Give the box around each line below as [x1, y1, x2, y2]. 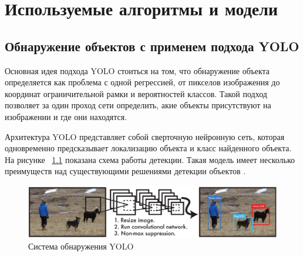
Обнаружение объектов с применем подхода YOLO [5, 36, 299, 55]
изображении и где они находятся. [5, 110, 127, 122]
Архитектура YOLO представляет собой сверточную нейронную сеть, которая [5, 130, 285, 142]
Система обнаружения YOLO [28, 240, 134, 252]
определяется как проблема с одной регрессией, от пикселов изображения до [5, 76, 280, 88]
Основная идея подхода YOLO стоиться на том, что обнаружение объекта [5, 64, 270, 77]
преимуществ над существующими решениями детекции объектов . [5, 165, 246, 177]
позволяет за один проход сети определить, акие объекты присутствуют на [5, 99, 271, 111]
